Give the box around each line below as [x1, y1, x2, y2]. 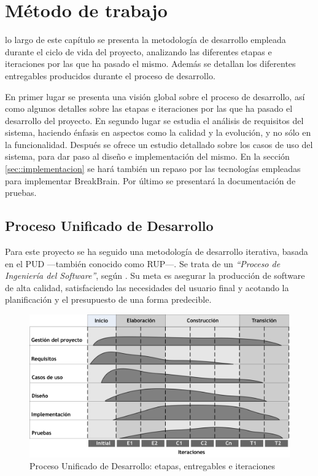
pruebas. [5, 186, 37, 199]
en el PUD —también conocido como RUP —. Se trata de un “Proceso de [5, 257, 281, 270]
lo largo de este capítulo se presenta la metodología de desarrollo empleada [5, 33, 286, 46]
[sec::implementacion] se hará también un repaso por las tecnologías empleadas [5, 162, 301, 175]
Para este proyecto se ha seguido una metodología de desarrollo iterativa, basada [5, 245, 308, 258]
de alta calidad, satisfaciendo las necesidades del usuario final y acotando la [5, 281, 289, 294]
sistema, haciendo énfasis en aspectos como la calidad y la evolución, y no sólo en [5, 126, 311, 139]
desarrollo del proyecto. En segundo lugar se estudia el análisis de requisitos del [5, 114, 304, 127]
